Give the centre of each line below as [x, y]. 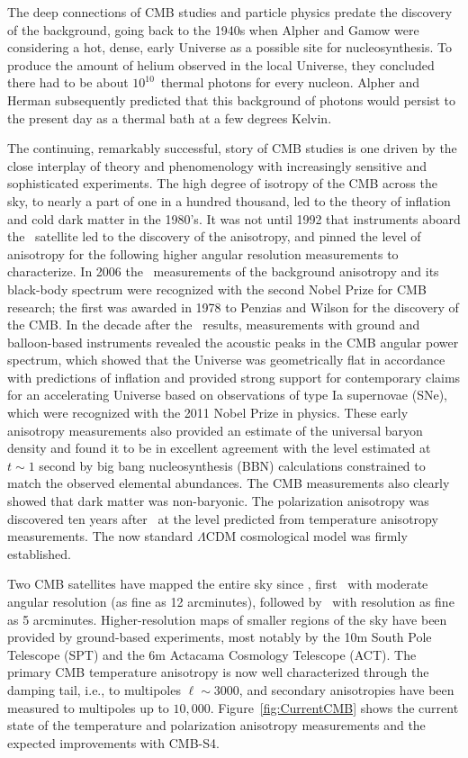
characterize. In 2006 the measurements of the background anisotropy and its [223, 271]
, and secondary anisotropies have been [346, 689]
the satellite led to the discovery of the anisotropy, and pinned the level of [214, 236]
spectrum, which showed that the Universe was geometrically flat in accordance [226, 360]
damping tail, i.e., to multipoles [94, 689]
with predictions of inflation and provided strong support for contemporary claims [234, 377]
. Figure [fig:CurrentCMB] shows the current [334, 707]
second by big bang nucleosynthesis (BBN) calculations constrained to [232, 465]
